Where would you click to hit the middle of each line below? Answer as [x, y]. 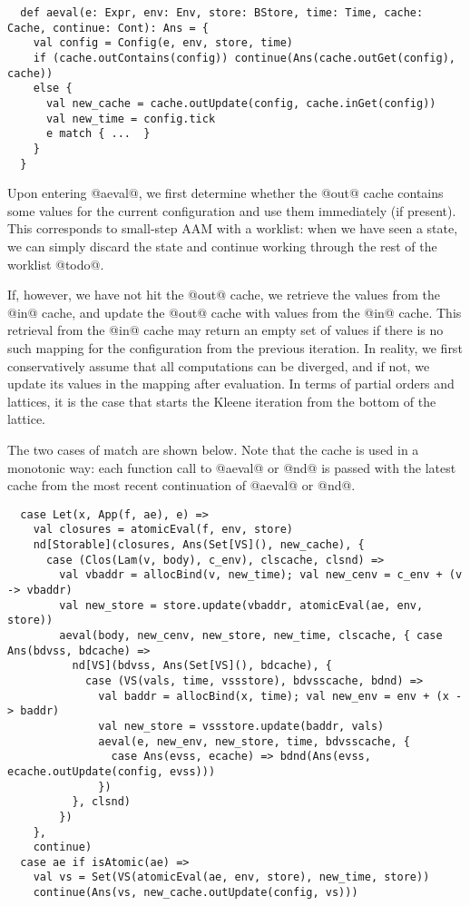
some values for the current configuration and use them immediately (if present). [232, 210]
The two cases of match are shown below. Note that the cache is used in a [213, 449]
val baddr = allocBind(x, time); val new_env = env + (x [274, 696]
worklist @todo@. [56, 264]
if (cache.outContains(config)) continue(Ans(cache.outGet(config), [244, 58]
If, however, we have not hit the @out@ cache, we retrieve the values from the [224, 295]
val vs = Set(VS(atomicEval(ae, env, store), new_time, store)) [231, 877]
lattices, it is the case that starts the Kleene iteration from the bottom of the [222, 401]
